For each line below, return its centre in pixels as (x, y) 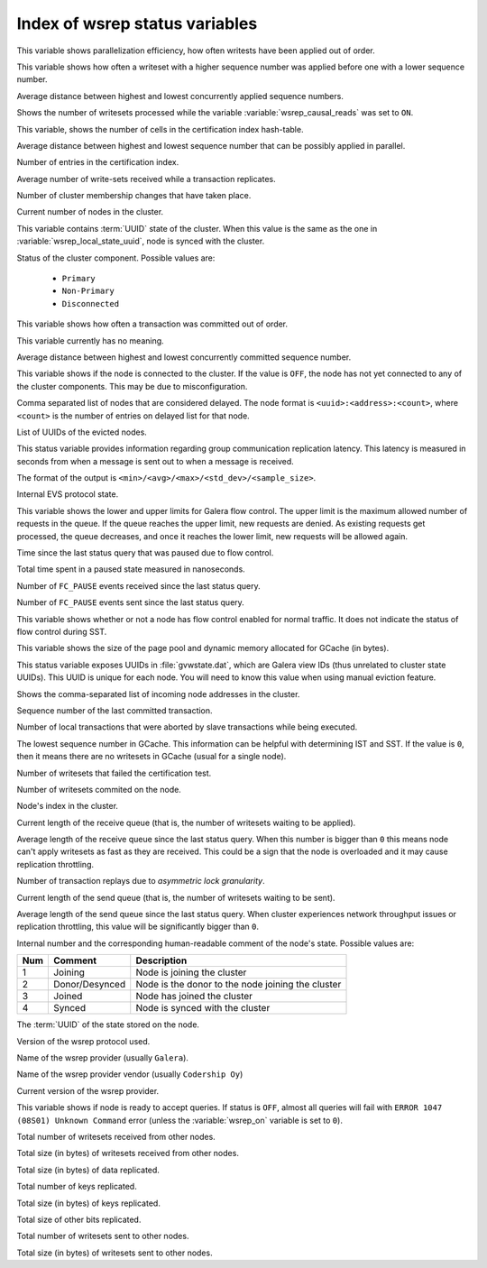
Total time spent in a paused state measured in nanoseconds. (131, 569)
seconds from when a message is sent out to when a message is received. (156, 461)
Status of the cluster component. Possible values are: (116, 258)
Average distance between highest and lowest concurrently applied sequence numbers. (180, 96)
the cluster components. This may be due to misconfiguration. (132, 386)
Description (161, 960)
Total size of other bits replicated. (79, 1219)
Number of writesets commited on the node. (99, 789)
